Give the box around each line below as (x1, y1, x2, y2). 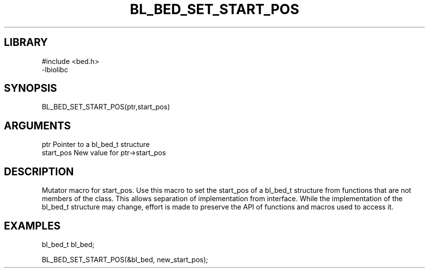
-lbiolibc (42, 65, 68, 74)
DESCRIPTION (4, 165, 74, 178)
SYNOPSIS (4, 82, 57, 95)
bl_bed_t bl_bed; (42, 240, 95, 249)
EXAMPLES (4, 219, 61, 232)
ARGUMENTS (4, 119, 71, 132)
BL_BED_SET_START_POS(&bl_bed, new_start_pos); (42, 255, 208, 264)
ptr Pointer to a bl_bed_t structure (42, 140, 150, 149)
